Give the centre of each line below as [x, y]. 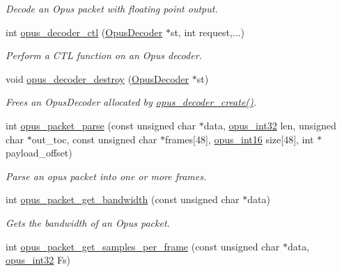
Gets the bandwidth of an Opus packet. [88, 222]
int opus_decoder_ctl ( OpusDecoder [84, 32]
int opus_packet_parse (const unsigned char [101, 125]
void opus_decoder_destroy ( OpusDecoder [98, 78]
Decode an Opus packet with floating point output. [112, 8]
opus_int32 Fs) [38, 260]
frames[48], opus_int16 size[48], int [239, 139]
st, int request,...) [207, 32]
